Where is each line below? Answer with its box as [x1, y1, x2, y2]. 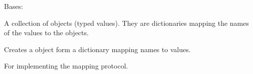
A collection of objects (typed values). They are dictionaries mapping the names [4, 17, 249, 28]
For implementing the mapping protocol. [4, 61, 128, 71]
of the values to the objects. [4, 27, 89, 38]
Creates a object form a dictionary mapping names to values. [4, 44, 191, 54]
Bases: [4, 1, 23, 11]
